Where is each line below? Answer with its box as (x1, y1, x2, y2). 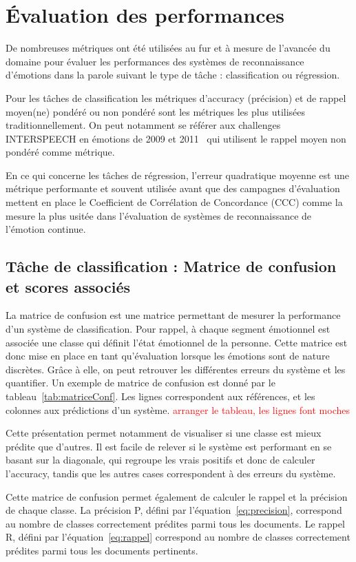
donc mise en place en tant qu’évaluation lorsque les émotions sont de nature (6, 348, 330, 363)
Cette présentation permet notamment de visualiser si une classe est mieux (6, 426, 322, 440)
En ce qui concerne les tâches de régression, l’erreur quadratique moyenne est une (6, 167, 349, 182)
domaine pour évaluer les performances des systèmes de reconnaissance (6, 54, 304, 68)
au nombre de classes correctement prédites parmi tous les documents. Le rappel (6, 516, 345, 530)
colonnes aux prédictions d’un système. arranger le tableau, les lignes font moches (6, 402, 350, 417)
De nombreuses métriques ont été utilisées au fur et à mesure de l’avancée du (6, 41, 331, 55)
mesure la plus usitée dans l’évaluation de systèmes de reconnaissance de (6, 208, 312, 222)
